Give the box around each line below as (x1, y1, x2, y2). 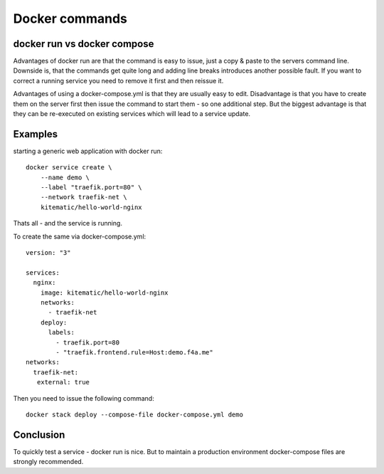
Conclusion (13, 428, 65, 441)
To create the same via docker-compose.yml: (13, 232, 146, 241)
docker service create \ (26, 164, 112, 172)
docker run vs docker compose (13, 38, 154, 50)
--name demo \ (40, 173, 90, 181)
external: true (36, 378, 90, 386)
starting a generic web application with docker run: (13, 147, 163, 155)
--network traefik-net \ (40, 193, 127, 201)
